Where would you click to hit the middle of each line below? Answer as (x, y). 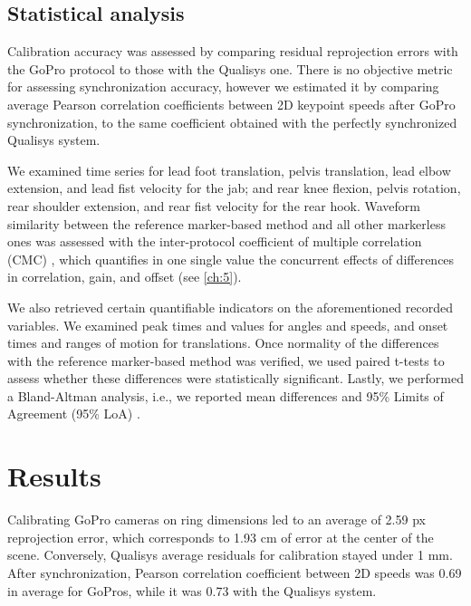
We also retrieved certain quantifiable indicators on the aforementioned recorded (230, 307)
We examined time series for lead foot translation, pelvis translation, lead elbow (229, 170)
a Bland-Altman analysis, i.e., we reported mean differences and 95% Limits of (226, 395)
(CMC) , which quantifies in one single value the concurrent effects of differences (231, 259)
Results (54, 476)
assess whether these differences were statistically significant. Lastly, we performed (235, 378)
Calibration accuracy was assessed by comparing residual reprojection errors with (233, 51)
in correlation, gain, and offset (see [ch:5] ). (125, 277)
